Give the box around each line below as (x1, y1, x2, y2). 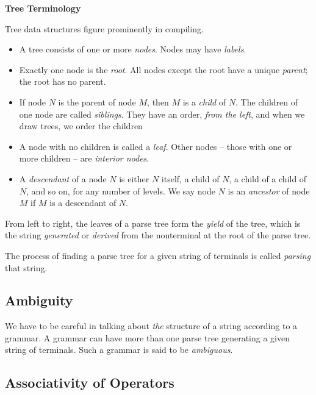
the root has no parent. (19, 75, 106, 88)
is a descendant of (49, 196, 117, 209)
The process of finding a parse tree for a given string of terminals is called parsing (5, 249, 311, 262)
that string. (5, 261, 48, 274)
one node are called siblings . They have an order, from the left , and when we (19, 107, 305, 120)
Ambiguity (5, 291, 73, 310)
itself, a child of (161, 172, 220, 185)
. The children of (235, 95, 298, 108)
